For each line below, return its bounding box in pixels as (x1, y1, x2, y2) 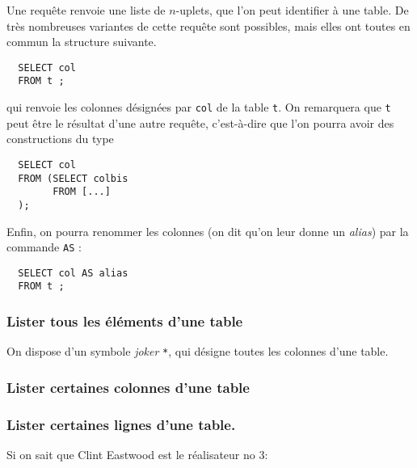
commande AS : (6, 238, 82, 255)
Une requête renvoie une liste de (6, 2, 166, 18)
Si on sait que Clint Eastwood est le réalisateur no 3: (6, 446, 268, 463)
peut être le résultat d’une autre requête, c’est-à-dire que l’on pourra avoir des (6, 114, 394, 131)
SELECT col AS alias (18, 267, 128, 279)
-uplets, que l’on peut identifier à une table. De (175, 2, 409, 18)
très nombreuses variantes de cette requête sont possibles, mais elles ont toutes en (6, 17, 411, 34)
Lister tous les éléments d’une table (6, 311, 243, 331)
